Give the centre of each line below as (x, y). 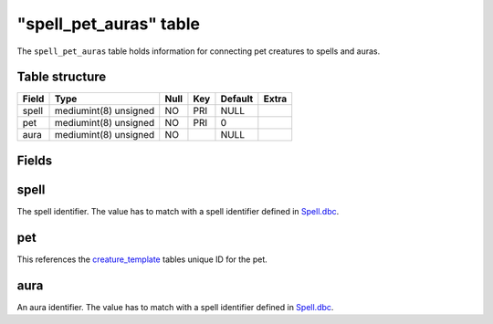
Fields (35, 160)
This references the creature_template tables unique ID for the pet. (142, 259)
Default (237, 99)
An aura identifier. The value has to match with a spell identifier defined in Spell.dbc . (175, 307)
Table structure (62, 77)
